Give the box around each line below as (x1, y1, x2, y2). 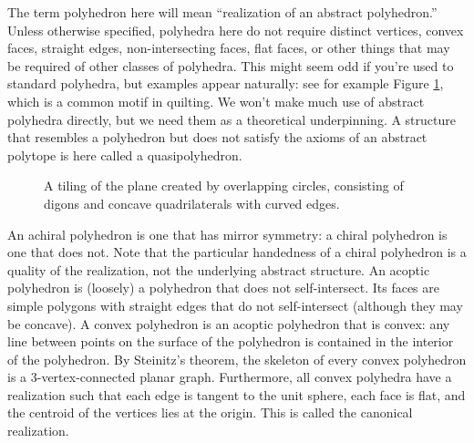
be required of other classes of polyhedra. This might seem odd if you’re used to (7, 56, 454, 75)
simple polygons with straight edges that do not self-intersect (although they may (7, 295, 463, 314)
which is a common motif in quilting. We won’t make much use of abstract (7, 91, 425, 110)
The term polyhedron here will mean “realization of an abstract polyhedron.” (7, 3, 438, 21)
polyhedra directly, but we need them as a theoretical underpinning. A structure (7, 109, 456, 129)
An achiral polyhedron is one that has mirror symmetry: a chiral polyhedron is (7, 224, 448, 243)
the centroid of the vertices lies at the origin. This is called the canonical (7, 403, 413, 422)
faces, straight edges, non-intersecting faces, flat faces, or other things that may (7, 38, 450, 57)
